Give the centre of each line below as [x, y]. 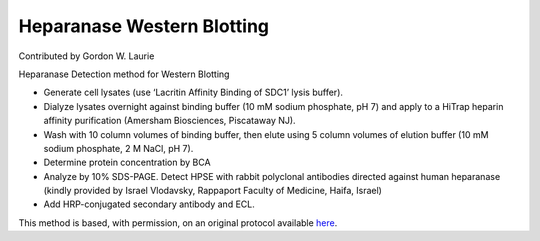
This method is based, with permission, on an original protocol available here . [178, 222]
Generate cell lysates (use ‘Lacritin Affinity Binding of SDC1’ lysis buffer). [193, 92]
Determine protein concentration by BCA [127, 162]
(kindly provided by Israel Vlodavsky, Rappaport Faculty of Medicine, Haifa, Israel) [212, 191]
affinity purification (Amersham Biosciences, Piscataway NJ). [169, 121]
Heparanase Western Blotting [144, 26]
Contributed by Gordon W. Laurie [86, 56]
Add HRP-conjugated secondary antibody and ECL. [149, 204]
